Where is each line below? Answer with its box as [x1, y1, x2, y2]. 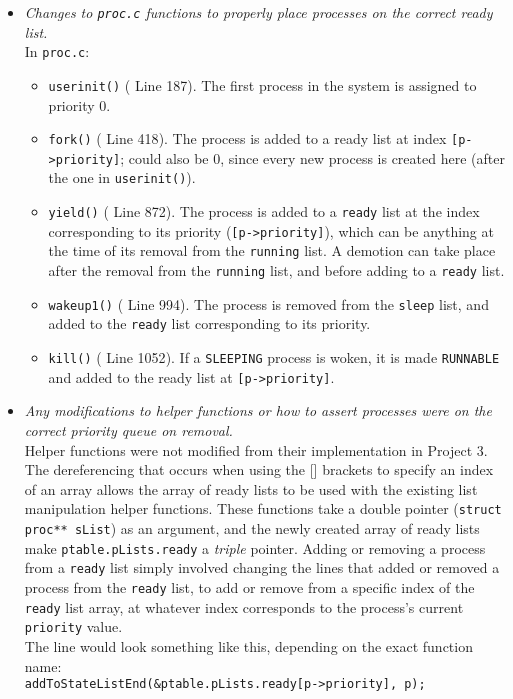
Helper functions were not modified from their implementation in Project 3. [24, 439, 488, 460]
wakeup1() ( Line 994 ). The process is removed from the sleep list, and [48, 293, 489, 314]
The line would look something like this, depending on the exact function [24, 635, 473, 656]
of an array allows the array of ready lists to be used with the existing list [24, 478, 478, 499]
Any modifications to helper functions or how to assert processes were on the [24, 400, 492, 421]
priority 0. [48, 94, 111, 115]
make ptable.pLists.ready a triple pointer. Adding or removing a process [24, 537, 486, 558]
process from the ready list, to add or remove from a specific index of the [24, 576, 475, 597]
